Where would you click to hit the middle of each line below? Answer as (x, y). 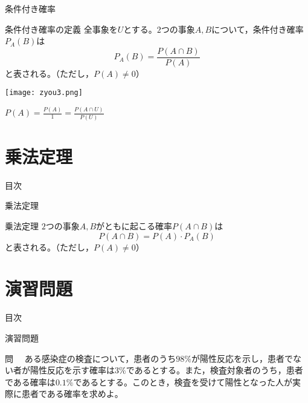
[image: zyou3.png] (44, 93)
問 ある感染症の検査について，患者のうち (91, 358)
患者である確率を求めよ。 (72, 394)
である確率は (30, 382)
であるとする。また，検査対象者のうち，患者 (214, 370)
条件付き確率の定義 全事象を (61, 29)
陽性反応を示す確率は (72, 370)
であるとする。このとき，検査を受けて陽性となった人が (183, 382)
